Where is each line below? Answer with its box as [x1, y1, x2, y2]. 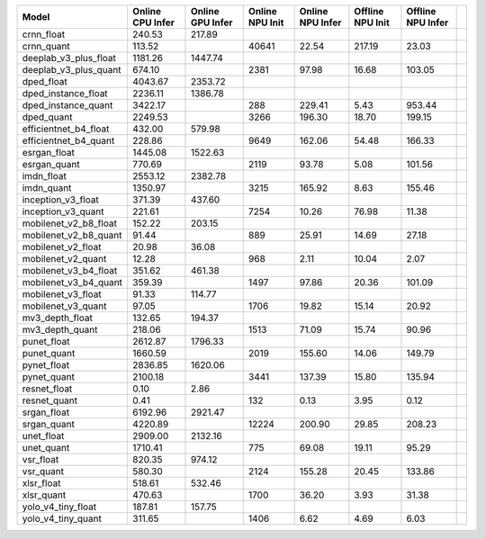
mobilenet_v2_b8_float [22, 217, 117, 229]
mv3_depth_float [22, 311, 94, 324]
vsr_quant [22, 465, 65, 477]
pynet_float [22, 359, 70, 371]
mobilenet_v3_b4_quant [22, 276, 123, 288]
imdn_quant [22, 182, 72, 193]
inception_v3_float [22, 193, 99, 206]
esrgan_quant [22, 158, 80, 170]
